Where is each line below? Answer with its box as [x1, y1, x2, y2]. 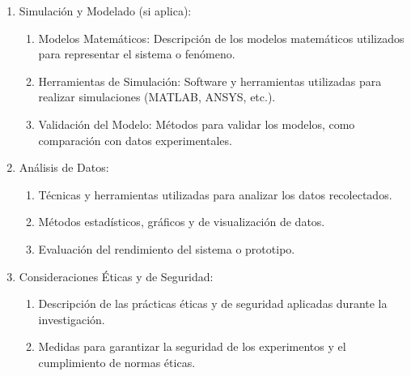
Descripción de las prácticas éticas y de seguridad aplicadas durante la [38, 295, 388, 312]
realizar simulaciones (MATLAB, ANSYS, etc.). [38, 88, 276, 105]
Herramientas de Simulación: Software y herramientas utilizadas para [38, 72, 382, 89]
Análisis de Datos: [19, 159, 109, 176]
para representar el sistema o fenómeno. [38, 45, 235, 62]
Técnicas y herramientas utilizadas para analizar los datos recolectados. [38, 186, 392, 203]
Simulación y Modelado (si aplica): [19, 2, 192, 19]
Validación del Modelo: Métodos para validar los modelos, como [38, 115, 355, 132]
